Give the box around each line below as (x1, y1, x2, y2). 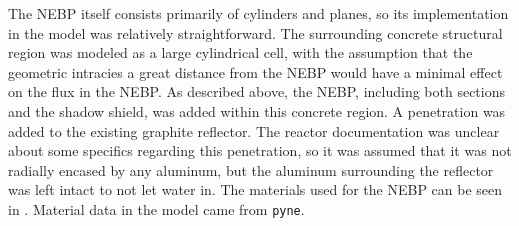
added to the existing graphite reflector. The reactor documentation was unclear (8, 120, 500, 141)
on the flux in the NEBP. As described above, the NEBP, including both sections (8, 81, 505, 102)
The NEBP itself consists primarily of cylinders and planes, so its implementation (8, 3, 509, 23)
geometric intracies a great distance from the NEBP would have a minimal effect (8, 61, 503, 82)
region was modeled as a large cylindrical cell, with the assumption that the (8, 42, 473, 63)
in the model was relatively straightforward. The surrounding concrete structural (8, 22, 503, 43)
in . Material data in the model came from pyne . (8, 198, 305, 219)
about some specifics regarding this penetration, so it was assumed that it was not (8, 140, 512, 161)
